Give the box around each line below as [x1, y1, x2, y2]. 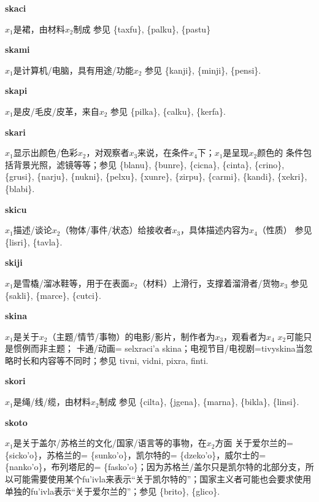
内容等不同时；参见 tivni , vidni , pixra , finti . [39, 353, 209, 366]
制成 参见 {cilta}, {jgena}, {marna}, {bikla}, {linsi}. [99, 395, 299, 408]
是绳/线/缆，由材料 [13, 395, 91, 408]
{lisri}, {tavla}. [5, 235, 63, 248]
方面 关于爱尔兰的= [215, 436, 293, 449]
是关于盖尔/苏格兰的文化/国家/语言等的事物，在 [13, 436, 207, 449]
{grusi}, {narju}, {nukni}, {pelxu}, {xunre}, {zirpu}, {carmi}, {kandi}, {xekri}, [5, 170, 307, 183]
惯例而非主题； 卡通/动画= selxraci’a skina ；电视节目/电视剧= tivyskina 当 [13, 342, 304, 355]
